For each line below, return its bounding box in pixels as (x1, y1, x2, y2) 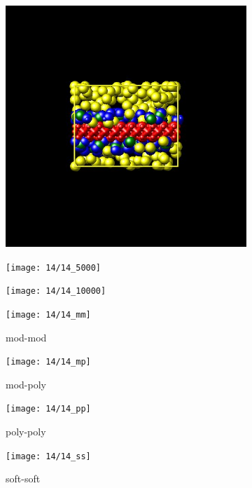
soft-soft (6, 471, 41, 486)
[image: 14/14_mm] (6, 309, 91, 320)
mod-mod (6, 330, 47, 344)
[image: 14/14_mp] (6, 357, 91, 367)
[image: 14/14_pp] (6, 404, 91, 414)
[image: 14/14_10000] (6, 286, 106, 297)
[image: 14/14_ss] (6, 451, 91, 461)
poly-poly (6, 424, 46, 439)
